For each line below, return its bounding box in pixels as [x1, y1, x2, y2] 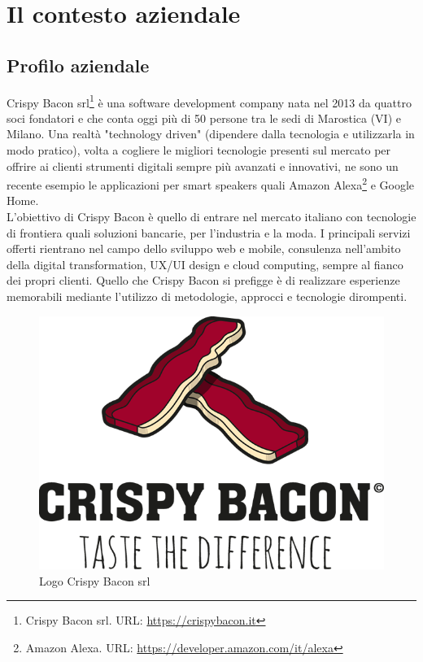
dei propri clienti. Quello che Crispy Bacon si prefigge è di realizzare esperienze [7, 272, 400, 289]
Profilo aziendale [7, 52, 150, 77]
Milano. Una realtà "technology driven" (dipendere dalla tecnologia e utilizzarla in [7, 125, 415, 142]
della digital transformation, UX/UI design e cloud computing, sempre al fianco [7, 255, 403, 272]
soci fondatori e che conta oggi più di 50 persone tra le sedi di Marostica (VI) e [7, 109, 401, 126]
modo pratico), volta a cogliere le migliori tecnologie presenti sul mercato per [7, 142, 391, 159]
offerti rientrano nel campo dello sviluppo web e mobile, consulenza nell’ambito [7, 240, 401, 257]
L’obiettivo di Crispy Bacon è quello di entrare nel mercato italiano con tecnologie [7, 208, 416, 225]
